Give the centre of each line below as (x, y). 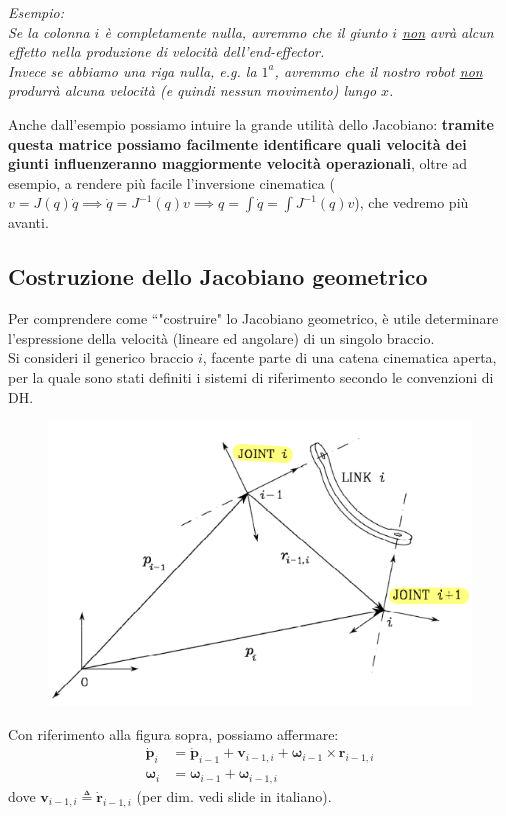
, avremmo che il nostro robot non (378, 70)
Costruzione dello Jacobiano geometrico (218, 276)
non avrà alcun (448, 31)
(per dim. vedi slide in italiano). (234, 795)
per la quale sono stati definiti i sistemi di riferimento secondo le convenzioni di (251, 376)
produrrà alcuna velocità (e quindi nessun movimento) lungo (192, 90)
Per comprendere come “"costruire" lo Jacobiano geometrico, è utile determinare (253, 318)
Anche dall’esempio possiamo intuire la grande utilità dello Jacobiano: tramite (251, 123)
